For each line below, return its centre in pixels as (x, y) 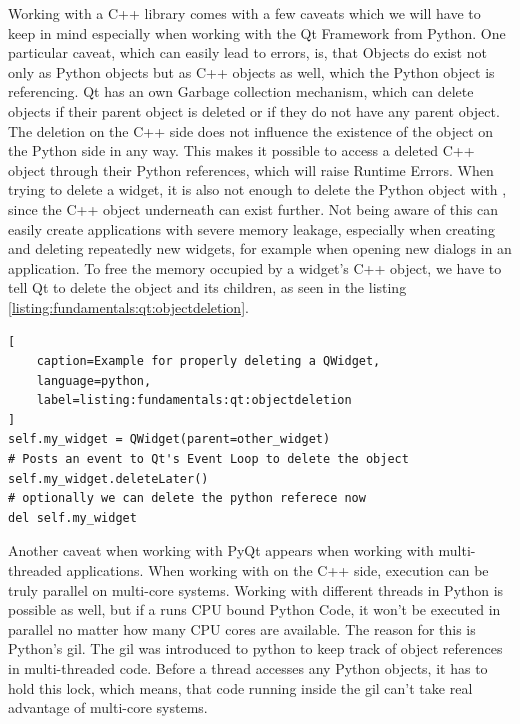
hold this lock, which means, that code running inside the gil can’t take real (240, 687)
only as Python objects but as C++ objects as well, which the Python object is (251, 71)
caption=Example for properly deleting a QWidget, (208, 361)
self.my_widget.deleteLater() (108, 478)
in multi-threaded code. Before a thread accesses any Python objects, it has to (248, 668)
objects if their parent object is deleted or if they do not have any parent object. (254, 110)
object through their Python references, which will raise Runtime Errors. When (251, 169)
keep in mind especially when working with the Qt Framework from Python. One (257, 32)
